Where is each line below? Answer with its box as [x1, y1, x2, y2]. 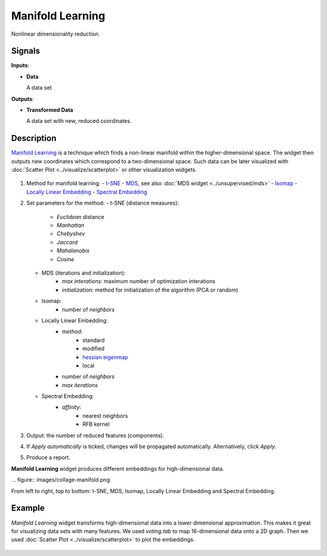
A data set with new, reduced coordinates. [26, 117, 132, 125]
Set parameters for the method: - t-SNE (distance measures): [26, 200, 179, 207]
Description [11, 133, 57, 143]
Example [11, 503, 45, 514]
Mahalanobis [56, 247, 90, 254]
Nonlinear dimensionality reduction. [11, 30, 100, 38]
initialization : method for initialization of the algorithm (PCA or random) [62, 286, 239, 293]
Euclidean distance [56, 213, 105, 220]
